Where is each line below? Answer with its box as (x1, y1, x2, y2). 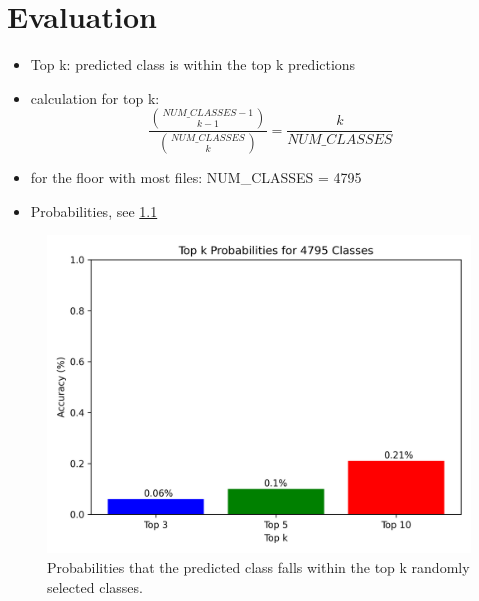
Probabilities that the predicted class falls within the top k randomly (47, 556, 470, 577)
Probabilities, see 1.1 (30, 200, 158, 221)
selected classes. (47, 576, 143, 597)
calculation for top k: (30, 87, 160, 108)
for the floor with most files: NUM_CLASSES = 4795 (30, 167, 362, 188)
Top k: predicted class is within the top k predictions (30, 54, 356, 75)
